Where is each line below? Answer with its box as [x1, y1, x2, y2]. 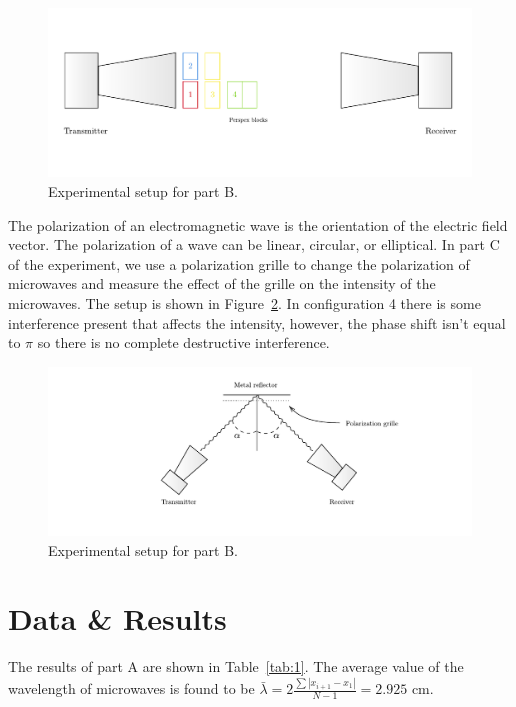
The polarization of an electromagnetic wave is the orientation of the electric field [8, 214, 508, 235]
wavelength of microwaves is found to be [8, 678, 255, 699]
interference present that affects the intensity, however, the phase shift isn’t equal [8, 312, 506, 333]
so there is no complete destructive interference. [37, 332, 330, 353]
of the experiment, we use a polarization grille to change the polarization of [8, 253, 470, 274]
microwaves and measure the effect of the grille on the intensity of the [8, 273, 436, 294]
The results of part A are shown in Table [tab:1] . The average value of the [8, 656, 464, 677]
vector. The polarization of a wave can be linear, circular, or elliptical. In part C [8, 234, 500, 255]
